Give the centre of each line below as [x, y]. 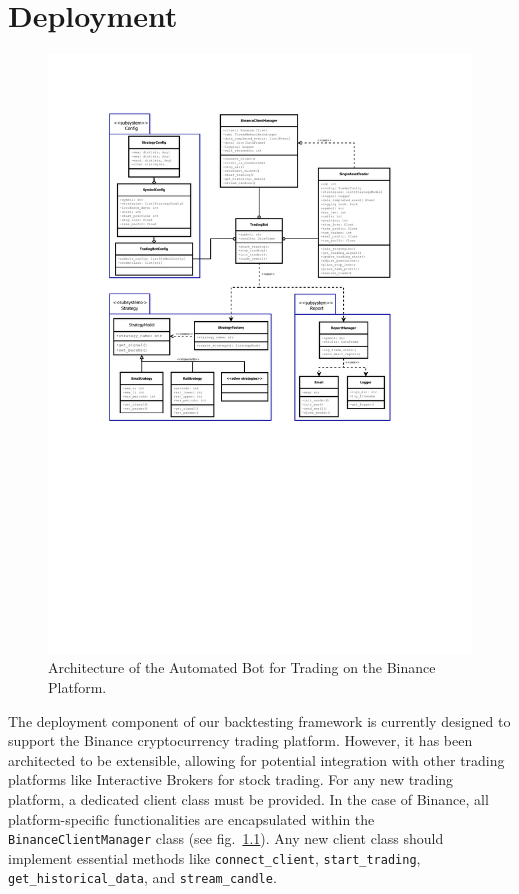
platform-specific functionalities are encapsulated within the [191, 818]
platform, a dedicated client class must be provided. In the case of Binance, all [248, 798]
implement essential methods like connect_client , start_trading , [214, 857]
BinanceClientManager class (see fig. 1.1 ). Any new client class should [226, 838]
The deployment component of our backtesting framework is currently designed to [259, 720]
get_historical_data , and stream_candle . [142, 877]
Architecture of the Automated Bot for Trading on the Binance [242, 667]
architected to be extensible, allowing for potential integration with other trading [256, 759]
